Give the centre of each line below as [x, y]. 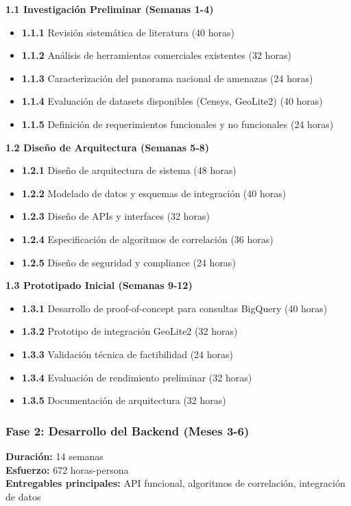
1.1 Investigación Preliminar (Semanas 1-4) [110, 9]
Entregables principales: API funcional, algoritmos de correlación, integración [175, 483]
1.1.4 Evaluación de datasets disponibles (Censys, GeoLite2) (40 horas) [172, 101]
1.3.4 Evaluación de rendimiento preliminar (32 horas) [137, 377]
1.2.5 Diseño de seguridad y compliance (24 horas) [129, 262]
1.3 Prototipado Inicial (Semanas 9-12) [99, 285]
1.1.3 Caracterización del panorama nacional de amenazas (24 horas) [167, 78]
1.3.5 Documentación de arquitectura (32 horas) [124, 400]
